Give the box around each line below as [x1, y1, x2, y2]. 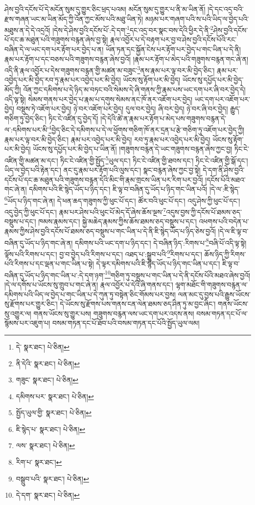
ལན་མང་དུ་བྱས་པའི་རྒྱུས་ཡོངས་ [178, 289, 251, 299]
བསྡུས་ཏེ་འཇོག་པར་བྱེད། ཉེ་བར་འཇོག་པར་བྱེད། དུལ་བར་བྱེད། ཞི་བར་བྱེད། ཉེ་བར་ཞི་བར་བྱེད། [16, 103, 228, 114]
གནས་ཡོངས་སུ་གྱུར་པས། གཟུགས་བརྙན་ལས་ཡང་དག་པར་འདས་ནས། [33, 308, 194, 318]
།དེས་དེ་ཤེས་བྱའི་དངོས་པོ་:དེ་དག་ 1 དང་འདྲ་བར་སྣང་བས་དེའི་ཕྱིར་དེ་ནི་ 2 [52, 24, 213, 35]
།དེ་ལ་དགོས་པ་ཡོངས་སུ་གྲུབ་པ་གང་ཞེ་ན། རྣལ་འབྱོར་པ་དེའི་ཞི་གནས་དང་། [4, 279, 173, 289]
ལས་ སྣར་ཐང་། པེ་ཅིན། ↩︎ [16, 440, 75, 451]
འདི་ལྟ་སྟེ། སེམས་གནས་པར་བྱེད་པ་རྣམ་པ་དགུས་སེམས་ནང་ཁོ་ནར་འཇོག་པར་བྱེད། [4, 94, 193, 104]
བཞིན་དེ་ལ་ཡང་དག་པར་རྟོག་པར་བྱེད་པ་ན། [4, 44, 104, 54]
